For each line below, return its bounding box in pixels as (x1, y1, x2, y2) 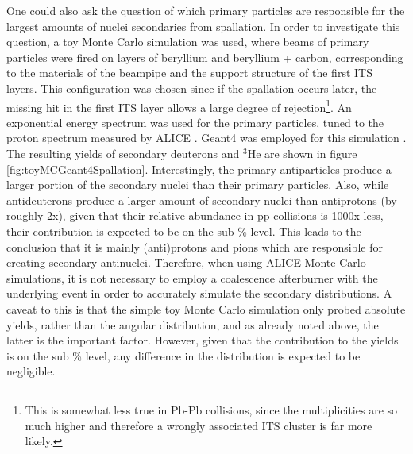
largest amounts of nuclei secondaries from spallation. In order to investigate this (6, 17, 400, 34)
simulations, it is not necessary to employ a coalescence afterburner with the (6, 269, 378, 286)
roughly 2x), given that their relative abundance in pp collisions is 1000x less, (6, 207, 384, 224)
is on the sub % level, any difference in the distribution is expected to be (6, 347, 361, 364)
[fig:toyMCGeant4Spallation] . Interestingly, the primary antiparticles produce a (6, 160, 392, 177)
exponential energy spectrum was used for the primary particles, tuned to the (6, 113, 384, 130)
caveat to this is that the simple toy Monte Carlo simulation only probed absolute (6, 300, 406, 317)
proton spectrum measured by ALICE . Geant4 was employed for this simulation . (6, 129, 407, 146)
